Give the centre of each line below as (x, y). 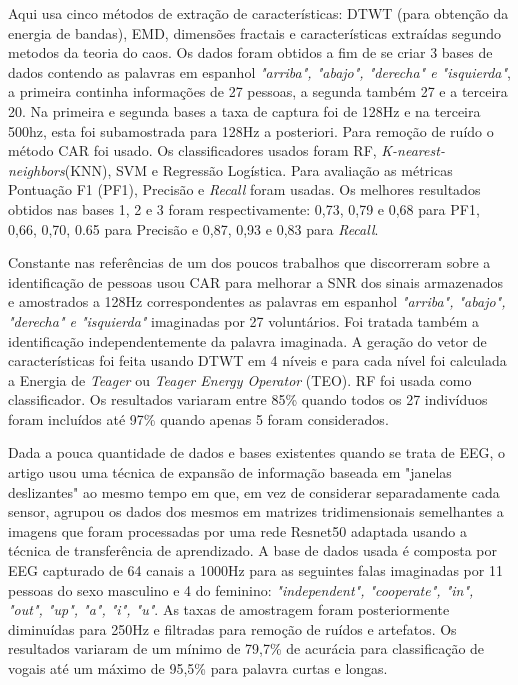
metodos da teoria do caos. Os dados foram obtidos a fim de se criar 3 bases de (250, 52)
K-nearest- (413, 150)
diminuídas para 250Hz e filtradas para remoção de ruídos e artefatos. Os (232, 628)
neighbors (36, 169)
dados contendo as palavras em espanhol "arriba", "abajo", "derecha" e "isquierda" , (259, 71)
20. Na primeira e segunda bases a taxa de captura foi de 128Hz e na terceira (244, 110)
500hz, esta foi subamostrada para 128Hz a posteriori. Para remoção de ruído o (251, 130)
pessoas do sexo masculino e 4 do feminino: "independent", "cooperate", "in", (241, 589)
